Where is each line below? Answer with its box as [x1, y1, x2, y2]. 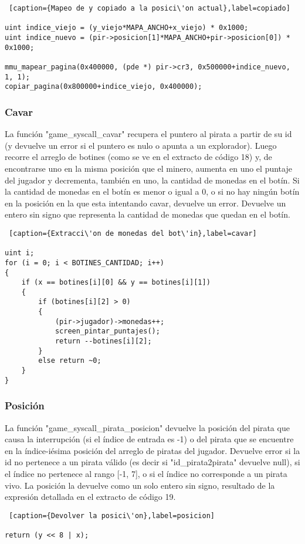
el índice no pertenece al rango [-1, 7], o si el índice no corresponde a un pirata [5, 467, 287, 479]
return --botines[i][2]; [55, 337, 152, 346]
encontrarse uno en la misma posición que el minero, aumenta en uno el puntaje [5, 162, 292, 174]
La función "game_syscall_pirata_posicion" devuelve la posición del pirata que [5, 421, 290, 433]
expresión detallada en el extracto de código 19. [5, 490, 176, 503]
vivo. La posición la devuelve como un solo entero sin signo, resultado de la [5, 479, 275, 491]
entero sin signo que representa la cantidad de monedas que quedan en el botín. [5, 208, 290, 221]
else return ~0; [38, 356, 101, 365]
